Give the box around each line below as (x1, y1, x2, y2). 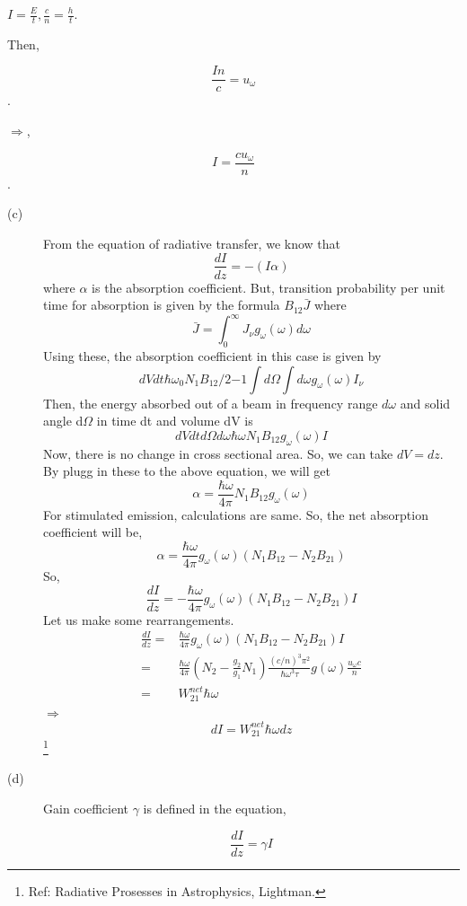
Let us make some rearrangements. (43, 610, 234, 629)
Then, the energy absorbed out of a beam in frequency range (43, 393, 378, 412)
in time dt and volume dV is (96, 411, 253, 430)
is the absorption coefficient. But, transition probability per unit (92, 277, 445, 296)
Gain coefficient (43, 799, 128, 818)
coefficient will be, (43, 523, 143, 541)
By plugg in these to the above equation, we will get (43, 462, 330, 480)
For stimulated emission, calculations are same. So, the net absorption (43, 505, 428, 523)
